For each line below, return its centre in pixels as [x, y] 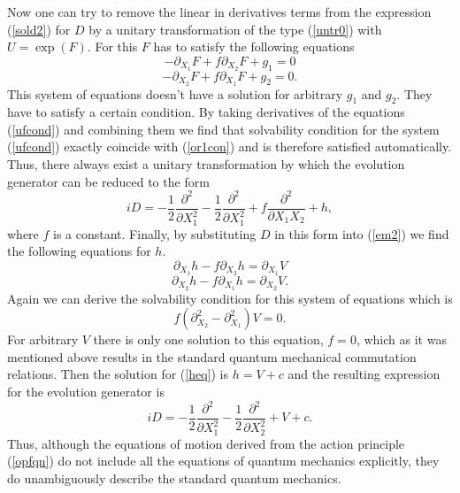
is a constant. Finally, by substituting [155, 233]
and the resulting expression [364, 374]
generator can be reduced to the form [108, 181]
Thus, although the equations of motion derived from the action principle [206, 443]
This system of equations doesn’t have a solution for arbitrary [175, 93]
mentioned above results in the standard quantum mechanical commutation [212, 356]
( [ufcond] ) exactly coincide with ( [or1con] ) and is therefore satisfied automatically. [230, 146]
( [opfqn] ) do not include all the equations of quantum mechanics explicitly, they [223, 461]
